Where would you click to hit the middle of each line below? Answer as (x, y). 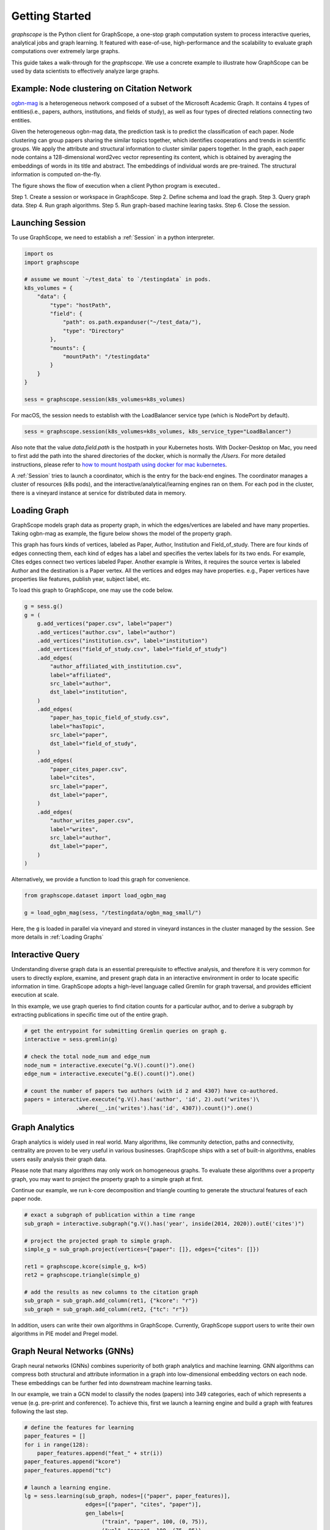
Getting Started (51, 16)
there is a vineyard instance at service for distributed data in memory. (99, 493)
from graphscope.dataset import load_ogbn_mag (95, 896)
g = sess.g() (44, 606)
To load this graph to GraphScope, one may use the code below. (92, 590)
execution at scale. (35, 995)
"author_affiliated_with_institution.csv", (116, 666)
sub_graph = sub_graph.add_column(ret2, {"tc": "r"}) (106, 1309)
